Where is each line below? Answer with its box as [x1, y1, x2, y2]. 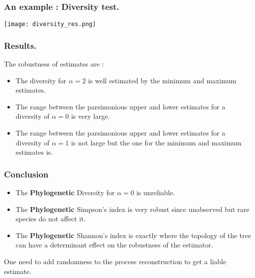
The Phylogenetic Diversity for [15, 187, 115, 198]
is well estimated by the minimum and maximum [88, 75, 237, 85]
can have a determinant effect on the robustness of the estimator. [15, 240, 213, 250]
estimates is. [15, 147, 53, 157]
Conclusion [4, 168, 48, 180]
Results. [4, 39, 37, 51]
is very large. [71, 111, 110, 121]
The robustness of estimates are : [4, 59, 104, 69]
